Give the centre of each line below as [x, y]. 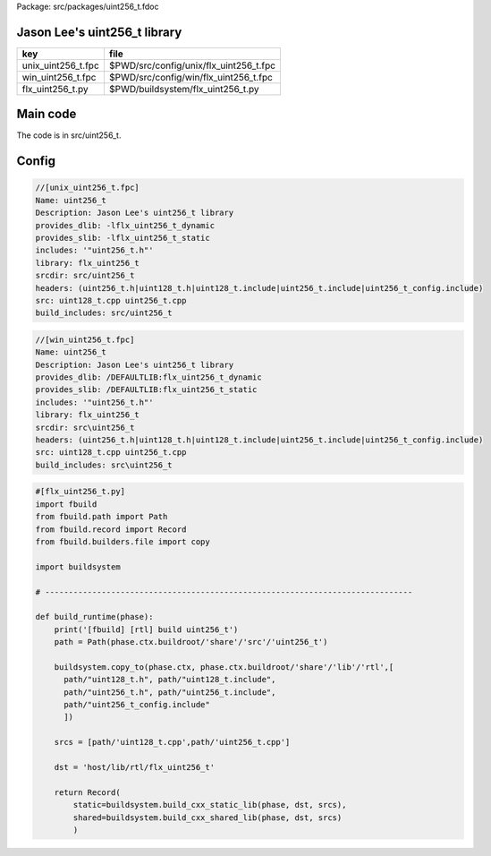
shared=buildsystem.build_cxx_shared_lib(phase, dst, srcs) [207, 817]
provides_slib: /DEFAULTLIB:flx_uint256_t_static [146, 390]
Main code [47, 114]
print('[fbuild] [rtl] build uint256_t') [146, 629]
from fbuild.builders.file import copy [123, 541]
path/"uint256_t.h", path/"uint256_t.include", [170, 692]
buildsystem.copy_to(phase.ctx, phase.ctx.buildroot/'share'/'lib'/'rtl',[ [224, 667]
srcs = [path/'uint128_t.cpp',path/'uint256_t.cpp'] [172, 742]
